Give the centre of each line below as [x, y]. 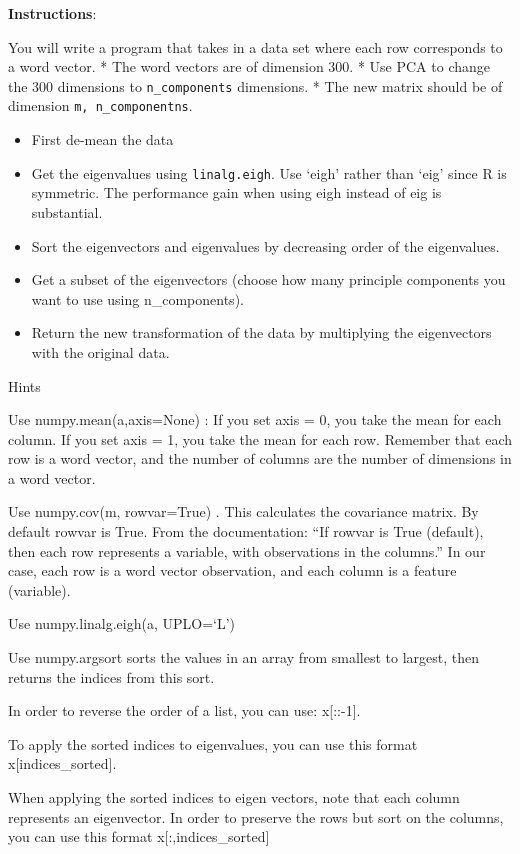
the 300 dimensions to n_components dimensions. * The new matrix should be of [255, 85]
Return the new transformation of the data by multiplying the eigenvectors [261, 332]
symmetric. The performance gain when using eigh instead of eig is [236, 192]
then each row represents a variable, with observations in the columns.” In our [247, 550]
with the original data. [100, 351]
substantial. [67, 211]
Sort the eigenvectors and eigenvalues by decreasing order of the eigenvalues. [265, 245]
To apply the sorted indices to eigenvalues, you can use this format [213, 743]
